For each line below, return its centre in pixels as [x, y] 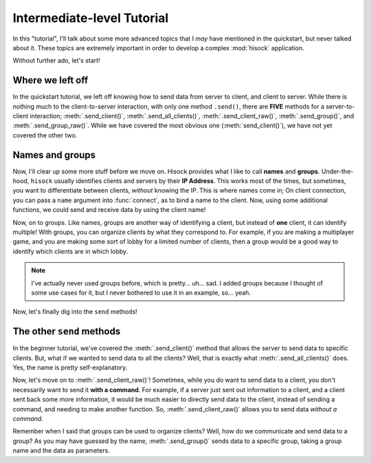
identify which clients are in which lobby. [70, 251]
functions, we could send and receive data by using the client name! [109, 210]
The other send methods [67, 331]
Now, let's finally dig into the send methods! [75, 312]
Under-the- [337, 171]
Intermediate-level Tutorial [91, 18]
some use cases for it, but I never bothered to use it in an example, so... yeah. [141, 293]
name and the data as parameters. [61, 451]
